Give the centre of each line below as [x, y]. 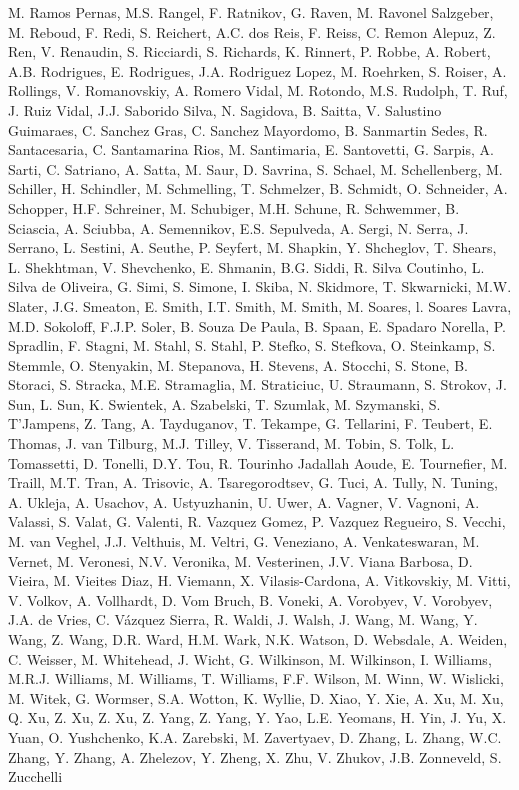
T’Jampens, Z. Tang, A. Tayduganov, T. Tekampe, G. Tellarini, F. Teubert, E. [250, 423]
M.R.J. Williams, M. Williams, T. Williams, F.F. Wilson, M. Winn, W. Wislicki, [256, 678]
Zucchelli [35, 776]
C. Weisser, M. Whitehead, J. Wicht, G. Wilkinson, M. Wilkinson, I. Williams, [250, 658]
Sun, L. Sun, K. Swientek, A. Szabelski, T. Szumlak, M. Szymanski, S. [224, 403]
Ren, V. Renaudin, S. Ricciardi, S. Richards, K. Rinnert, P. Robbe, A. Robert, [249, 51]
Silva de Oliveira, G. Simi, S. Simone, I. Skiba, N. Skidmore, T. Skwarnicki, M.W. [260, 286]
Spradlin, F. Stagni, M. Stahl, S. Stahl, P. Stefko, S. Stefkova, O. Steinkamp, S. [252, 345]
